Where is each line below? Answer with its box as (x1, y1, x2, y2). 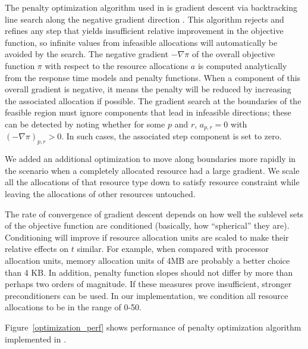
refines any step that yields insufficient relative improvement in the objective (5, 24, 284, 37)
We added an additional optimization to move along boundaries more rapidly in (5, 152, 296, 165)
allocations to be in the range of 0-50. (5, 301, 142, 313)
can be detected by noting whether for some (5, 117, 165, 130)
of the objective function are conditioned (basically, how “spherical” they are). (5, 219, 290, 232)
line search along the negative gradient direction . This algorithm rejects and (5, 13, 284, 25)
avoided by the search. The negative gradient (5, 48, 169, 60)
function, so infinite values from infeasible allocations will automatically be (5, 36, 278, 48)
